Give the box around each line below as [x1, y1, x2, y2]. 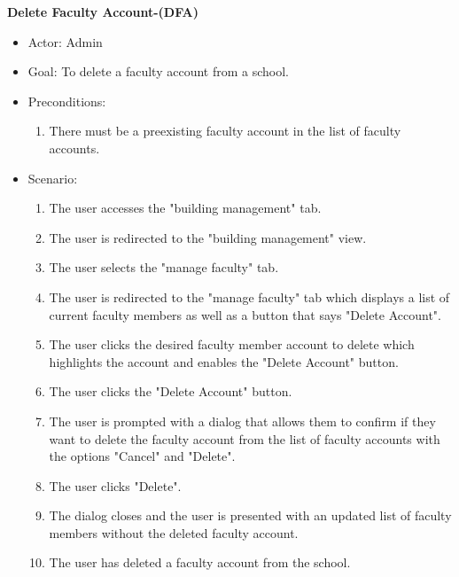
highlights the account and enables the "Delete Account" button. [49, 352, 399, 370]
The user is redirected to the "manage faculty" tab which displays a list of [49, 287, 450, 306]
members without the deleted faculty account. [49, 523, 299, 542]
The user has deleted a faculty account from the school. [49, 553, 351, 572]
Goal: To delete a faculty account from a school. [27, 62, 289, 81]
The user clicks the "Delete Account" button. [49, 382, 292, 401]
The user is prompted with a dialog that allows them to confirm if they [49, 411, 436, 430]
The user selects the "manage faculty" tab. [49, 258, 279, 277]
